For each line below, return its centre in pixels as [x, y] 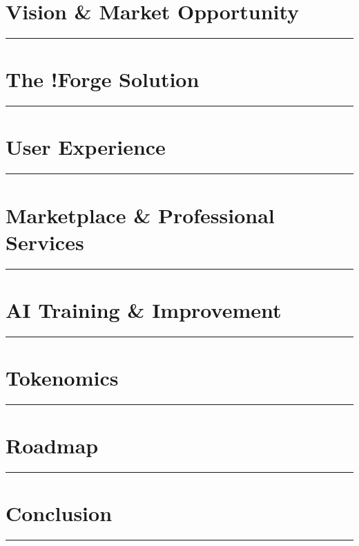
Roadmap [52, 445]
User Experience [86, 147]
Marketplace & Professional [140, 215]
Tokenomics [62, 377]
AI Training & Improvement [144, 309]
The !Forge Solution [103, 79]
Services [45, 242]
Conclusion [59, 513]
